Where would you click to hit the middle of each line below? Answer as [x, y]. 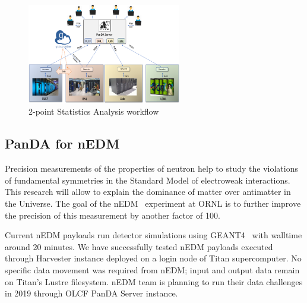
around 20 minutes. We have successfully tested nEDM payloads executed [139, 246]
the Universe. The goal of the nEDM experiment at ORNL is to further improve [153, 203]
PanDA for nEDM [62, 143]
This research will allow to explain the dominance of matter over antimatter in [148, 192]
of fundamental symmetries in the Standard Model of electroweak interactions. [148, 180]
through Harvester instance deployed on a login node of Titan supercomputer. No [153, 258]
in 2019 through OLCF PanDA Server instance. [91, 293]
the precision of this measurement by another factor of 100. [113, 215]
